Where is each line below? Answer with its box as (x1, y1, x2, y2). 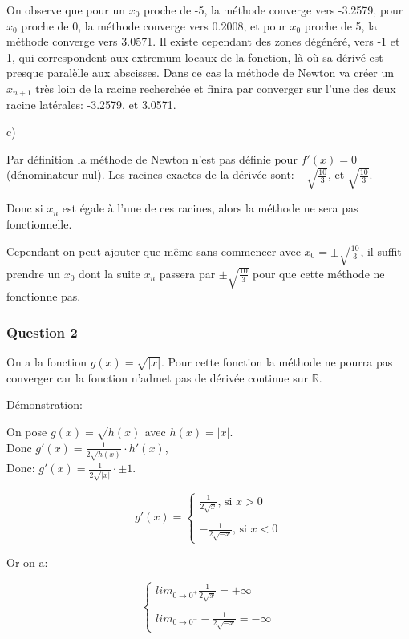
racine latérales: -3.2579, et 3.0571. (6, 96, 176, 113)
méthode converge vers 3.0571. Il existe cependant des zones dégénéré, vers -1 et (6, 33, 400, 50)
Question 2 (6, 322, 78, 342)
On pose (6, 423, 47, 439)
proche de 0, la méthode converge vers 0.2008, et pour (21, 17, 286, 34)
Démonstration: (6, 396, 83, 413)
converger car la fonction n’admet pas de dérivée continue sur (6, 369, 308, 386)
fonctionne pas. (6, 288, 81, 305)
